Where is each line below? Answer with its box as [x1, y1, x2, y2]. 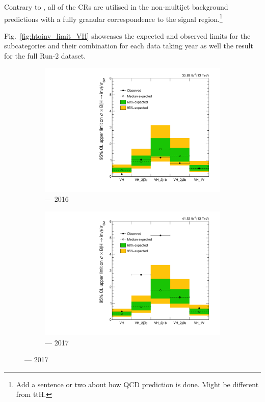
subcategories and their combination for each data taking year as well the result [4, 40, 253, 51]
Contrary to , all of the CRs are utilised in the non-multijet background [4, 2, 228, 12]
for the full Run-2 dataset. [4, 50, 86, 61]
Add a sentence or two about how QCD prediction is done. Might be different [16, 379, 259, 389]
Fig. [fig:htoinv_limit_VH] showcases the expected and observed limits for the [4, 30, 251, 41]
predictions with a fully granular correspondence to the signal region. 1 [4, 12, 223, 24]
